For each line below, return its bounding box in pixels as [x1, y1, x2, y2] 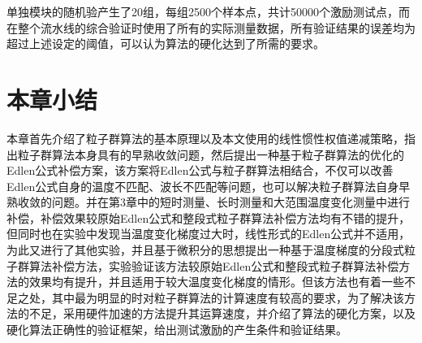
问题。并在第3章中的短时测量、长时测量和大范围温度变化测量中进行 [51, 193, 410, 211]
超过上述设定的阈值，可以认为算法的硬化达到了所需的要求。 [6, 35, 325, 52]
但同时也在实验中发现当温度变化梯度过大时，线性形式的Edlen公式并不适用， [6, 225, 411, 242]
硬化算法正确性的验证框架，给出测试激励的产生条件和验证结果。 [6, 321, 347, 338]
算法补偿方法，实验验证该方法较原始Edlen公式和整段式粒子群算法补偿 [28, 257, 399, 274]
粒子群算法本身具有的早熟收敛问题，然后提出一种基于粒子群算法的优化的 [17, 145, 404, 163]
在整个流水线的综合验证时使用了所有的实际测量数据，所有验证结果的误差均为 [6, 19, 416, 36]
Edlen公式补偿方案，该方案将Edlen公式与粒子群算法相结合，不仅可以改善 [6, 162, 394, 179]
